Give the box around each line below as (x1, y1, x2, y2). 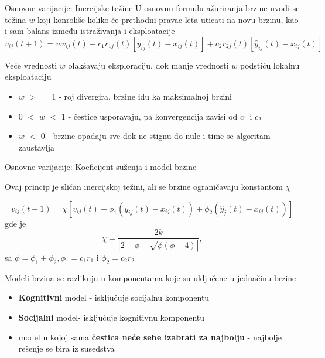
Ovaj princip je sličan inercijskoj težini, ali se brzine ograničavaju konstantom (5, 180, 283, 192)
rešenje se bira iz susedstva (18, 342, 115, 354)
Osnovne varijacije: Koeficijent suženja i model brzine (5, 161, 197, 173)
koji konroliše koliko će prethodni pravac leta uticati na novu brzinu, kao (37, 13, 299, 25)
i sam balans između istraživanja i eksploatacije (5, 25, 175, 37)
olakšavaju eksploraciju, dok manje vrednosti (68, 59, 229, 71)
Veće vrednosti (5, 59, 57, 71)
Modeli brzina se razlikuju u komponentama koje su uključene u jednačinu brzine (5, 271, 296, 284)
